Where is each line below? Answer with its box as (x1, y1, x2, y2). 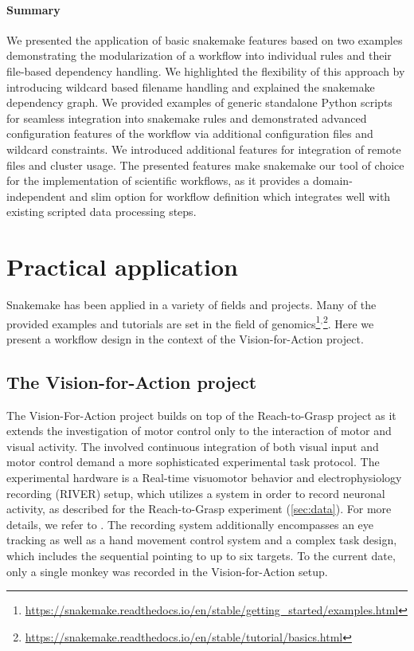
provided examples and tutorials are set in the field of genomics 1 (6, 312, 321, 331)
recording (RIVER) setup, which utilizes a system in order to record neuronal (6, 484, 385, 501)
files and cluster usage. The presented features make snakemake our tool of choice (6, 156, 404, 173)
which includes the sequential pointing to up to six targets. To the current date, (6, 547, 396, 564)
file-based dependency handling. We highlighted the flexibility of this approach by (6, 62, 405, 79)
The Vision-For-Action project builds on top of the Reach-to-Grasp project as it (6, 406, 396, 423)
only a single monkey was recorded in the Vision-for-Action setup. (6, 563, 328, 579)
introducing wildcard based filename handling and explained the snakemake (6, 78, 375, 95)
